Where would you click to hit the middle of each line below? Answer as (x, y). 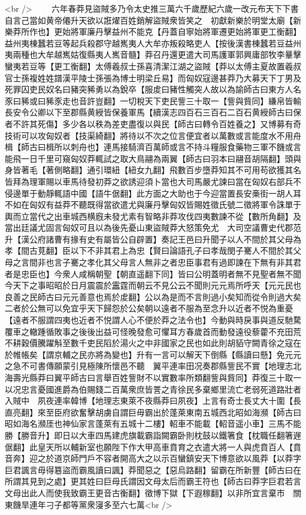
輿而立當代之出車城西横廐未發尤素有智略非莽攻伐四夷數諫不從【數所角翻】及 (153, 216)
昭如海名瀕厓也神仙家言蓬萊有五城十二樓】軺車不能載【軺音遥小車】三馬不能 (153, 423)
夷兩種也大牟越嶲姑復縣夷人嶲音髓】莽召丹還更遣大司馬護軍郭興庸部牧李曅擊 (153, 54)
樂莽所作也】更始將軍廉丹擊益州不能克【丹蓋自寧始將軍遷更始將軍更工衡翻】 (153, 31)
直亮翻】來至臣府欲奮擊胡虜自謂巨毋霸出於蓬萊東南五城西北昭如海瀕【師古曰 (153, 412)
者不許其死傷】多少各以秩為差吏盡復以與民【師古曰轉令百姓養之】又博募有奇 (153, 123)
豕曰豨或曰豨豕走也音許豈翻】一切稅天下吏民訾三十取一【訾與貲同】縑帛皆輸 (153, 100)
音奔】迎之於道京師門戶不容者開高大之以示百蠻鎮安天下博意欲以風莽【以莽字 (153, 458)
